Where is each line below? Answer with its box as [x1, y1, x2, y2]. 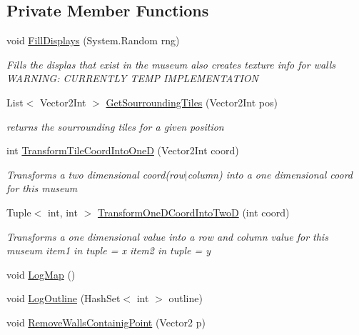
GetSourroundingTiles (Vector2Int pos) [106, 94, 278, 109]
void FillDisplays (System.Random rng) [6, 33, 180, 48]
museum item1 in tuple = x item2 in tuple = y [6, 243, 211, 258]
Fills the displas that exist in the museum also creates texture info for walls [6, 56, 336, 71]
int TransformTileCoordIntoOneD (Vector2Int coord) [6, 143, 239, 158]
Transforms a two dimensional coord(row [6, 166, 185, 181]
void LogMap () [6, 266, 76, 281]
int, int [47, 204, 78, 219]
